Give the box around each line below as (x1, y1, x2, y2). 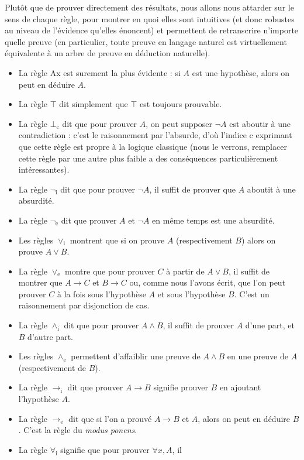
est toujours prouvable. (140, 98, 222, 110)
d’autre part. (27, 330, 73, 342)
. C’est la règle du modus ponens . (18, 424, 137, 436)
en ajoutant (219, 381, 261, 393)
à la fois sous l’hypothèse (57, 287, 146, 300)
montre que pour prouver (65, 265, 155, 277)
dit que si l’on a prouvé (68, 412, 152, 424)
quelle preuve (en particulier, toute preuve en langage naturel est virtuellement (5, 35, 287, 47)
